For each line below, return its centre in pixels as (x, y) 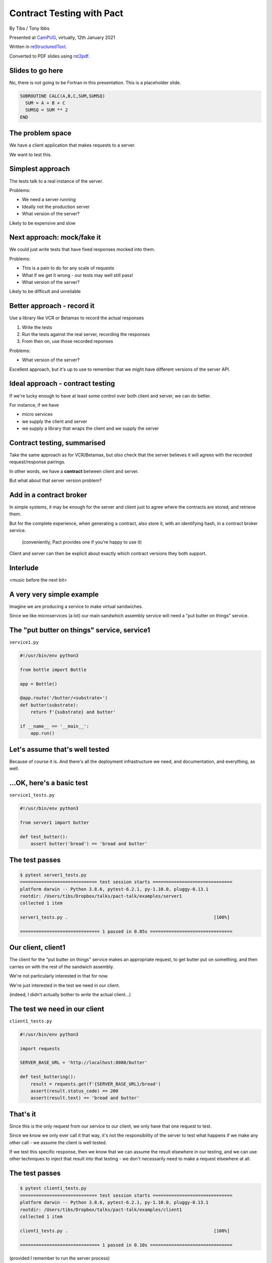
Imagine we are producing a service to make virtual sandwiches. (76, 606)
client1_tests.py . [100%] (125, 1231)
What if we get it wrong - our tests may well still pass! (78, 275)
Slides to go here (36, 70)
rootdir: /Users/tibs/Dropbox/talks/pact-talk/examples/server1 (101, 896)
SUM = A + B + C (45, 103)
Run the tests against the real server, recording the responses (86, 334)
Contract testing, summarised (57, 443)
